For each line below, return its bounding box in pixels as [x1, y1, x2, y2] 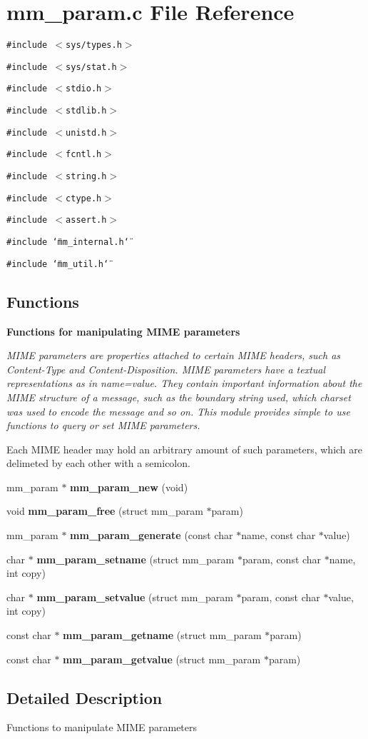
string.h [66, 171, 107, 182]
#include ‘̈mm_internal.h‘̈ [6, 237, 129, 248]
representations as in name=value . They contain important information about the [6, 376, 362, 391]
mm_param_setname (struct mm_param [36, 551, 235, 566]
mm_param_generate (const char [70, 528, 233, 543]
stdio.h [66, 84, 102, 94]
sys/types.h [66, 40, 122, 51]
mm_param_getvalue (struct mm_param [63, 651, 261, 666]
